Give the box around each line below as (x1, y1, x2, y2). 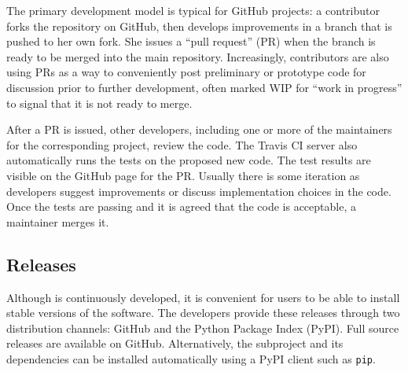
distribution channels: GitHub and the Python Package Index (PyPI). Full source (6, 319, 399, 336)
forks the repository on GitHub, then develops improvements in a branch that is (6, 17, 392, 34)
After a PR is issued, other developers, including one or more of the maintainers (6, 121, 392, 138)
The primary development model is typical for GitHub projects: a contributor (6, 2, 380, 18)
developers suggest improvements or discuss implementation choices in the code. (6, 182, 391, 199)
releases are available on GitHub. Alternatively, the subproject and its (6, 335, 344, 352)
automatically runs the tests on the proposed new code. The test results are (6, 152, 371, 168)
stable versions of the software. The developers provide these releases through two (6, 304, 400, 321)
